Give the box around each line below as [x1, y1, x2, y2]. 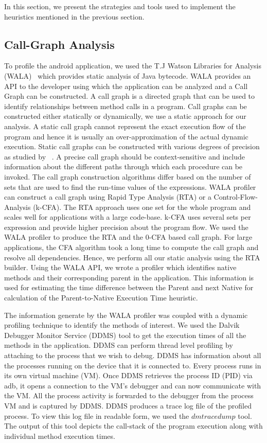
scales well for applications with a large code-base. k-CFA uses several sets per [4, 211, 251, 222]
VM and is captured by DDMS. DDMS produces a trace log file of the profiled [4, 400, 252, 411]
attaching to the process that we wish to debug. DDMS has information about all [4, 350, 261, 361]
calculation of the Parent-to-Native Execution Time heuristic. [4, 292, 198, 303]
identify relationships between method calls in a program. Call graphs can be [4, 100, 247, 111]
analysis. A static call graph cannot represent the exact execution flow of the [4, 120, 246, 131]
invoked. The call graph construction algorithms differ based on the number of [4, 171, 251, 182]
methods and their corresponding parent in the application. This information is [4, 272, 254, 282]
